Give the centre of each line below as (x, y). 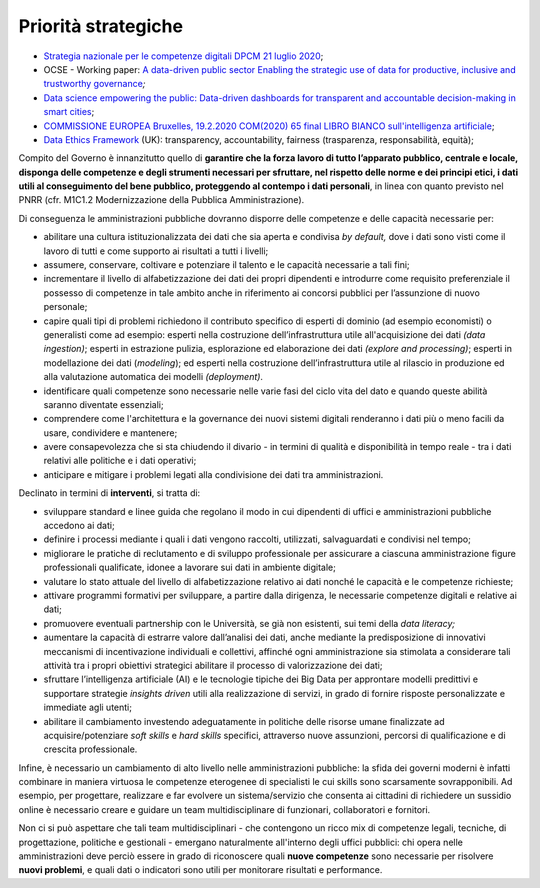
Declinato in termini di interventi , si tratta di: (109, 493)
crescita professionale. (90, 749)
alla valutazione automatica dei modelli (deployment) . (153, 377)
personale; (65, 307)
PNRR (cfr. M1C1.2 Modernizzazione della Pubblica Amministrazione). (161, 200)
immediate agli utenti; (87, 707)
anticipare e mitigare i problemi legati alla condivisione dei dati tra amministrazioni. (213, 474)
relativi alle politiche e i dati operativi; (120, 461)
